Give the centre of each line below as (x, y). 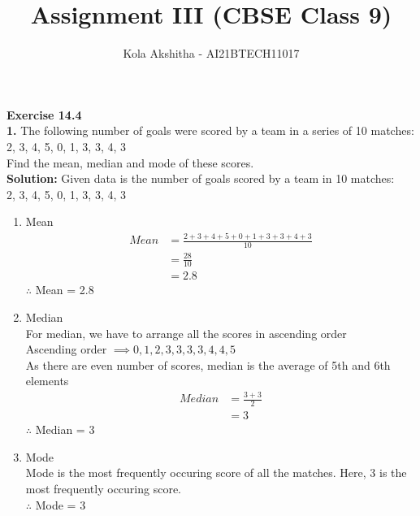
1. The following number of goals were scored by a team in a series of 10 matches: (210, 130)
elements (47, 381)
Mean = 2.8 (65, 290)
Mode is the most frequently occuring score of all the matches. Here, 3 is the (216, 473)
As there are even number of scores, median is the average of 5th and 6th (208, 364)
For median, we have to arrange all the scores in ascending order (186, 333)
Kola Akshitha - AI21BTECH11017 (211, 53)
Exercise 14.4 (44, 114)
